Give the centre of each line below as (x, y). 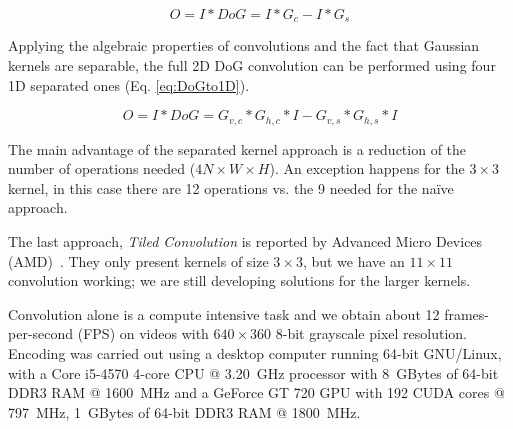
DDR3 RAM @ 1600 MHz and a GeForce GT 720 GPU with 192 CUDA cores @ (256, 392)
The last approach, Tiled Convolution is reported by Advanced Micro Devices (245, 241)
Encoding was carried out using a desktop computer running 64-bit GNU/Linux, (255, 353)
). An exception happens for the (367, 168)
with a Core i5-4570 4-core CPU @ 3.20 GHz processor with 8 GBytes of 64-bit (253, 372)
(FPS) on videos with (143, 333)
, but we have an (353, 260)
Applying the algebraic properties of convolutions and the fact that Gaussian (244, 45)
